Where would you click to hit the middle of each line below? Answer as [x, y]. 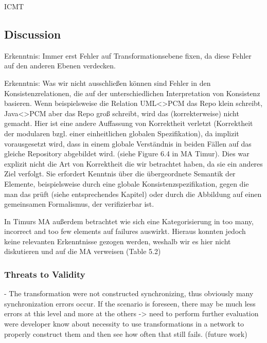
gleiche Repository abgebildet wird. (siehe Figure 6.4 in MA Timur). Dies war [127, 154]
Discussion [33, 34]
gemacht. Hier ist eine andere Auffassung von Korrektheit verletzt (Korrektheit [129, 123]
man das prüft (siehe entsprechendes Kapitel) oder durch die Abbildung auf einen [133, 194]
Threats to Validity [45, 274]
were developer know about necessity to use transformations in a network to [124, 324]
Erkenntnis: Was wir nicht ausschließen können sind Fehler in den [108, 83]
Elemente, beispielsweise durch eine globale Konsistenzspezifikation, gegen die [127, 183]
